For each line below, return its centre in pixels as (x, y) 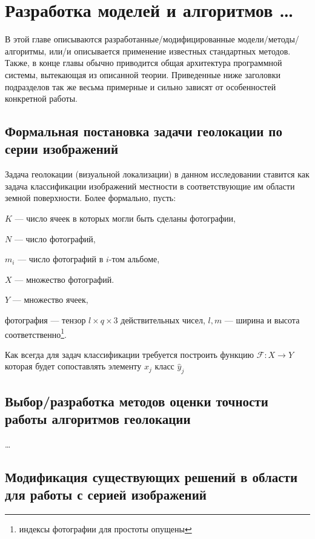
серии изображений (61, 149)
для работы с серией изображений (106, 494)
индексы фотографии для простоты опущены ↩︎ (105, 529)
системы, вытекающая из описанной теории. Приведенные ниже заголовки (143, 74)
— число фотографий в (61, 259)
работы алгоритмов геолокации (98, 419)
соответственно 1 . (36, 333)
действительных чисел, (163, 320)
